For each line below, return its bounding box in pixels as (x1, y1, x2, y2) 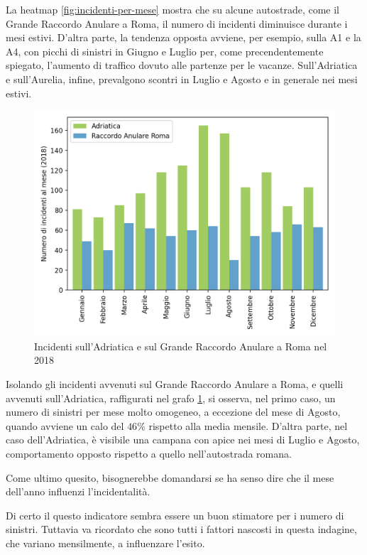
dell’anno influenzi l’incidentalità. (6, 484, 150, 499)
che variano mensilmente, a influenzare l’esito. (6, 535, 205, 550)
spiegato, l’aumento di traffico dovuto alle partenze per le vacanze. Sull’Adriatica (6, 58, 358, 72)
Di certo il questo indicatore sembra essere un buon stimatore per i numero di (6, 507, 344, 522)
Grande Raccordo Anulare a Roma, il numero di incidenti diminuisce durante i (6, 16, 348, 31)
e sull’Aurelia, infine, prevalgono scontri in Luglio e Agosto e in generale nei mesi (6, 71, 358, 86)
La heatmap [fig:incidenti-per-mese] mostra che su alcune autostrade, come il (6, 2, 339, 16)
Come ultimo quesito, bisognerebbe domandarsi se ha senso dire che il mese (6, 470, 334, 485)
